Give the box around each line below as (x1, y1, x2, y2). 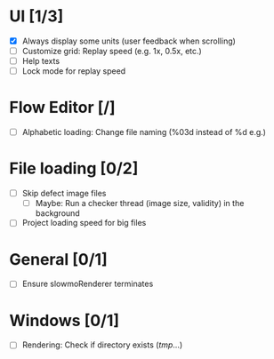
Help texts (21, 56, 60, 67)
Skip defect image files (21, 188, 107, 199)
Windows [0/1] (9, 310, 120, 331)
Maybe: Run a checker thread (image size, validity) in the (35, 198, 245, 209)
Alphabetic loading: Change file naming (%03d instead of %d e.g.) (21, 127, 267, 138)
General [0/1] (9, 249, 109, 269)
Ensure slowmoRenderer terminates (21, 278, 154, 290)
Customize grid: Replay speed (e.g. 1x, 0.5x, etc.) (21, 46, 202, 56)
